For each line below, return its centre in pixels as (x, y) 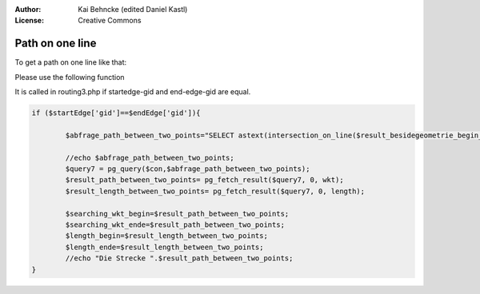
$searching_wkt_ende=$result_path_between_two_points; (175, 224)
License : (29, 21)
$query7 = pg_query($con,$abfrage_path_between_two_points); (188, 169)
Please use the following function (70, 77)
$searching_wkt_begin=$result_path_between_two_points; (177, 213)
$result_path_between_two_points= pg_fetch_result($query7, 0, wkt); (204, 180)
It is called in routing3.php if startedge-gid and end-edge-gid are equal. (133, 92)
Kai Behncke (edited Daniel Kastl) (133, 9)
